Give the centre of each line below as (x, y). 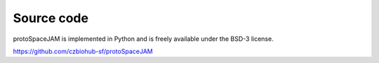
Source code (51, 18)
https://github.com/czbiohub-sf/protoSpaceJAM (83, 51)
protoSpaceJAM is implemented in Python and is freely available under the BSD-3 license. (143, 39)
